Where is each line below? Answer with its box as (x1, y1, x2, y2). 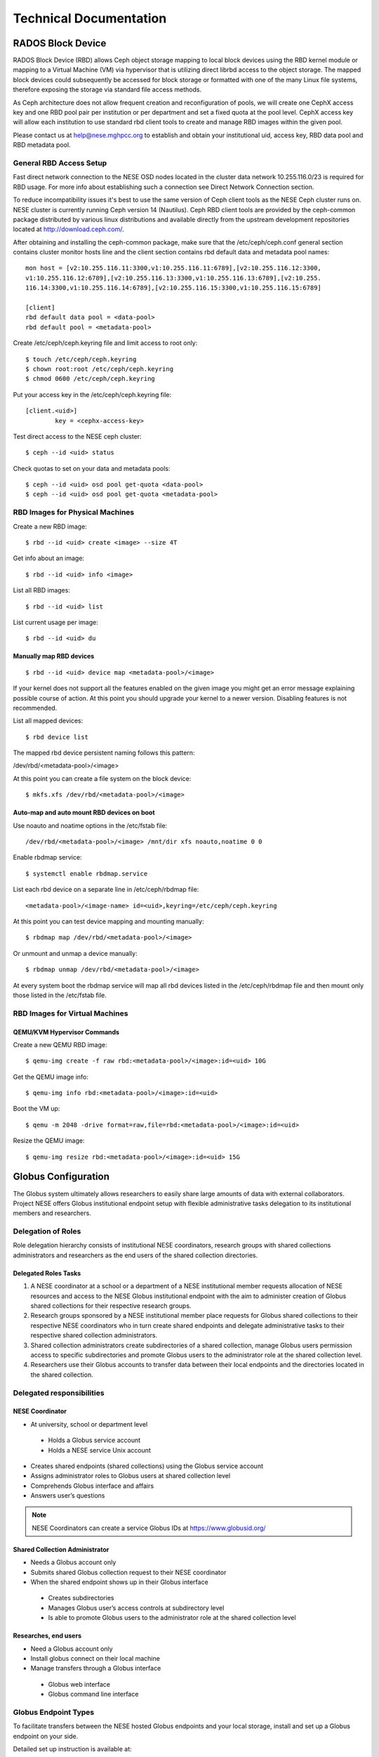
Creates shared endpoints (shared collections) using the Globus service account (30, 1462, 263, 1470)
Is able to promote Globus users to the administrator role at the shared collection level (48, 1614, 296, 1622)
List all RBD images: (13, 586, 70, 595)
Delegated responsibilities (13, 1388, 105, 1398)
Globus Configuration (13, 1171, 110, 1183)
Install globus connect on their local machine (30, 1654, 161, 1662)
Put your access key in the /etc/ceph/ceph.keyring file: (13, 390, 172, 398)
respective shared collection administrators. (30, 1331, 158, 1340)
